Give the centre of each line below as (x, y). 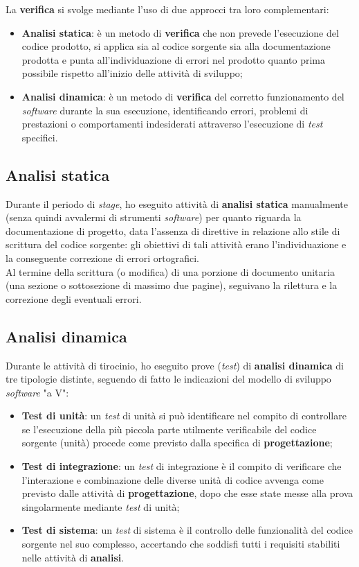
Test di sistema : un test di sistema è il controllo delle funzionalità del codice (187, 530)
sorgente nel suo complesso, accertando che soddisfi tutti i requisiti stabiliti (181, 544)
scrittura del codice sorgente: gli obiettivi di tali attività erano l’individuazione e (176, 244)
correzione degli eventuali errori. (74, 298)
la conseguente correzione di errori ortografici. (102, 258)
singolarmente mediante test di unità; (101, 506)
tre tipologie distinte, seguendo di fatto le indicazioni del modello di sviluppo (168, 379)
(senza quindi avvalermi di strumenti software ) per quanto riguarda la (154, 217)
